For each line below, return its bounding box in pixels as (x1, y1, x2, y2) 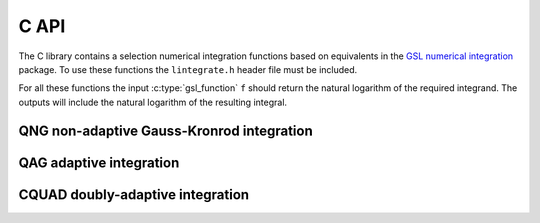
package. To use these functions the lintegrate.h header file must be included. (18, 63, 358, 75)
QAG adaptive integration (18, 154, 180, 171)
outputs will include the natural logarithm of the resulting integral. (18, 96, 288, 108)
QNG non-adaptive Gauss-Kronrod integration (18, 122, 314, 139)
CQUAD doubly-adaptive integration (18, 186, 250, 203)
